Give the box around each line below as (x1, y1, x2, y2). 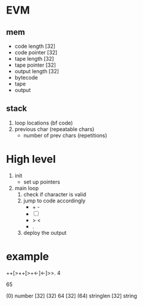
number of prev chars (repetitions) (23, 132, 108, 139)
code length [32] (14, 42, 56, 50)
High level (6, 153, 56, 166)
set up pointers (23, 178, 61, 185)
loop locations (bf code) (14, 119, 74, 126)
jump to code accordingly (23, 197, 86, 204)
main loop (14, 184, 39, 192)
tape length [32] (14, 55, 54, 62)
